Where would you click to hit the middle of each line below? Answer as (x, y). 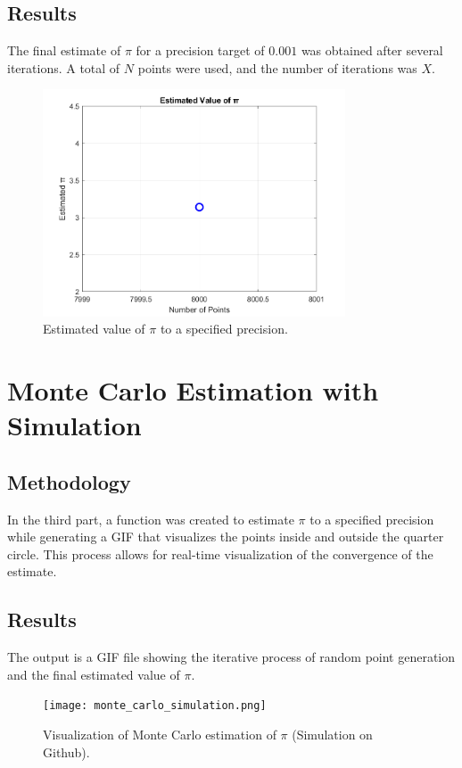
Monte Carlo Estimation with (193, 390)
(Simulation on (332, 735)
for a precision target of (200, 50)
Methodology (69, 481)
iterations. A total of (64, 67)
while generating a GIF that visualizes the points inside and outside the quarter (226, 537)
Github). (66, 751)
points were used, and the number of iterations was (277, 67)
